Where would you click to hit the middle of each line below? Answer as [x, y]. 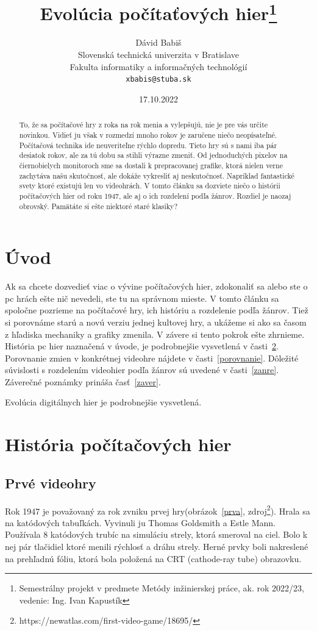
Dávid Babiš [158, 42]
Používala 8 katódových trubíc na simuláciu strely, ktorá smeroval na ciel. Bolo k [156, 534]
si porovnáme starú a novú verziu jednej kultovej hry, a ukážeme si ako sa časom [156, 322]
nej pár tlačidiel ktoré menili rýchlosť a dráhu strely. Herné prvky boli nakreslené [157, 547]
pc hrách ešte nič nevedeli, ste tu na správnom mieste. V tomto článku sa [142, 298]
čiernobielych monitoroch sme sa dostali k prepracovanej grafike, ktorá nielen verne [151, 165]
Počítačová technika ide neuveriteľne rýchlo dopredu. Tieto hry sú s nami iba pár [148, 145]
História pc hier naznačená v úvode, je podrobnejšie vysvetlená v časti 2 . [142, 346]
